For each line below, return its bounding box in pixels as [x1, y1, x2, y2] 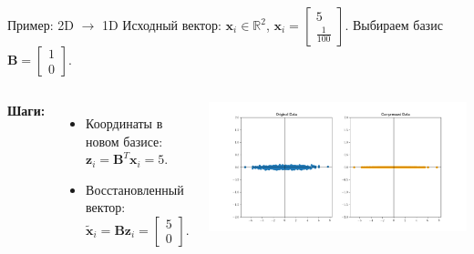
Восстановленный [86, 179, 184, 198]
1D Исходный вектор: [101, 15, 222, 34]
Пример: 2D [7, 15, 74, 34]
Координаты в [86, 114, 163, 132]
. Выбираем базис [345, 15, 443, 34]
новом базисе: [86, 131, 163, 150]
